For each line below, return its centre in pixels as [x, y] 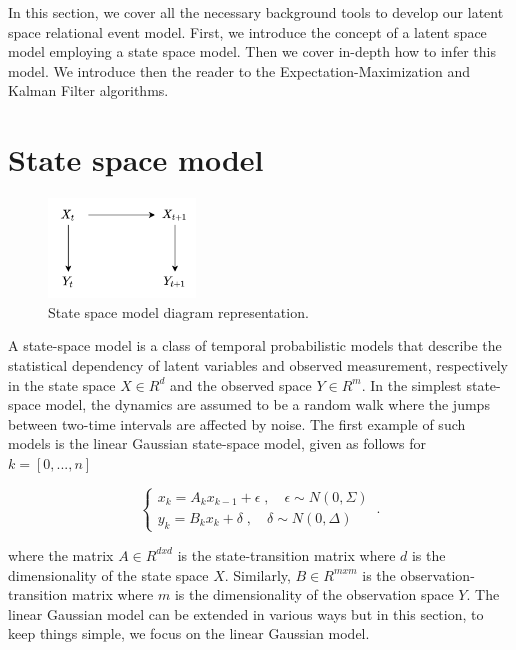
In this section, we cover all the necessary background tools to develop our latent [256, 12]
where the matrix [61, 554]
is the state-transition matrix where [286, 554]
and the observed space [241, 384]
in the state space [62, 384]
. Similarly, [257, 574]
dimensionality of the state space [108, 574]
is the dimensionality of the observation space [314, 594]
